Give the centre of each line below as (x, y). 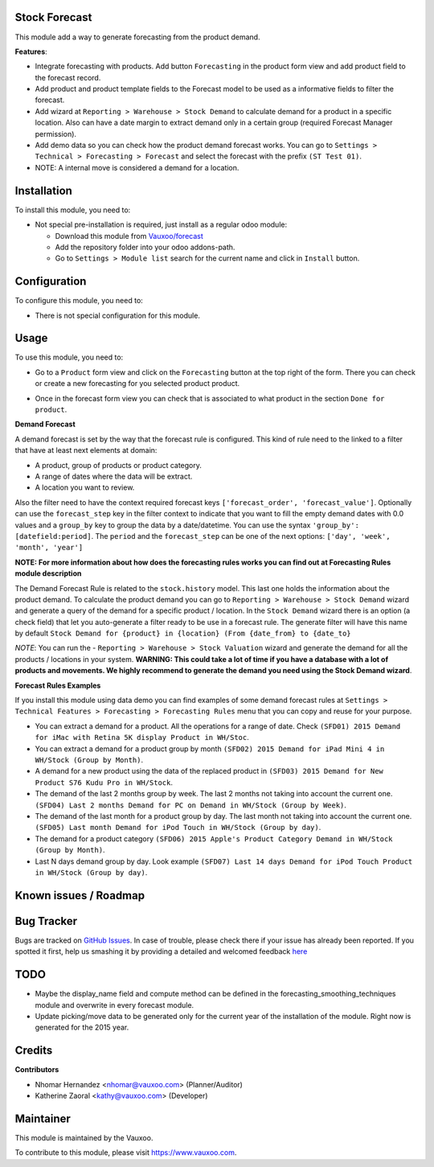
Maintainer (43, 1118)
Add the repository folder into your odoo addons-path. (145, 247)
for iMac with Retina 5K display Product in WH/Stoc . (142, 738)
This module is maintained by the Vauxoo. (84, 1137)
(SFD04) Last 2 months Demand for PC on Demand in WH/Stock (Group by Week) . (191, 805)
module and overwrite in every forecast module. (115, 1005)
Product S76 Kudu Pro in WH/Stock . (104, 782)
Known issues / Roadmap (80, 896)
